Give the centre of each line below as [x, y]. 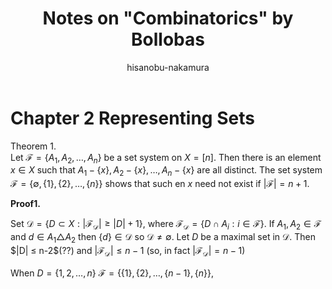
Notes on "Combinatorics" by [168, 18]
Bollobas [168, 39]
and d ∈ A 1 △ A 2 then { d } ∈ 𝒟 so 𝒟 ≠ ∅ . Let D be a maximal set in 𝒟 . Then [163, 238]
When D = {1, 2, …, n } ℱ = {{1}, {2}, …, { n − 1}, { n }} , [112, 273]
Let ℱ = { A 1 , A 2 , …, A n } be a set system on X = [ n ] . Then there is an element [166, 158]
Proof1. [25, 204]
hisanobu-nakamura [168, 67]
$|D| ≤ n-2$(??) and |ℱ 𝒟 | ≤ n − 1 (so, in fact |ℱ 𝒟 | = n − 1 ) [128, 251]
